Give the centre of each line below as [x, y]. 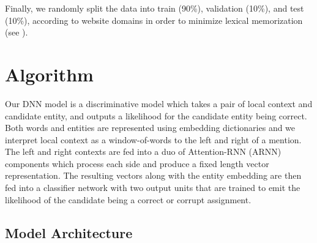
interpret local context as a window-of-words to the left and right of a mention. [153, 139]
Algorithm [49, 74]
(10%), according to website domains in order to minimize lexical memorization [154, 20]
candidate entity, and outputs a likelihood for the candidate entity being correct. [156, 115]
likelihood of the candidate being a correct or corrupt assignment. [128, 199]
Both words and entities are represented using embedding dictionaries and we [150, 128]
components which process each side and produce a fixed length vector [137, 163]
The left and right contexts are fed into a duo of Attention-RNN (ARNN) [143, 151]
